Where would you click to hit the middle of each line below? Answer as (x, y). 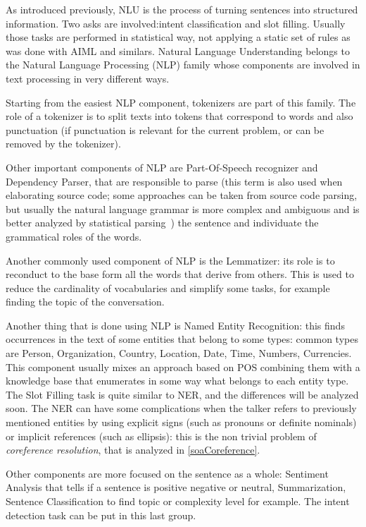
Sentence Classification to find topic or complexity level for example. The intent (178, 501)
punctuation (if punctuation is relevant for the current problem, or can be (165, 129)
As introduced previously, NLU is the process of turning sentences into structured (182, 9)
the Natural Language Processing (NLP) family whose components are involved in (183, 65)
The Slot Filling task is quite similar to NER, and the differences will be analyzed (182, 394)
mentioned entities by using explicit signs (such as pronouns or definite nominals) (181, 422)
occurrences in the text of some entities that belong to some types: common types (182, 339)
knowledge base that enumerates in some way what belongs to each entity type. (177, 381)
